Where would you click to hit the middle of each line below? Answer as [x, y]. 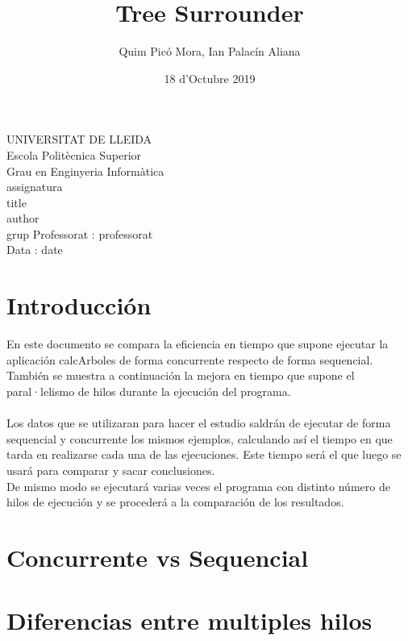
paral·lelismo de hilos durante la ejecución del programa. [149, 391]
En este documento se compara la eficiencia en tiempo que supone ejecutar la [198, 344]
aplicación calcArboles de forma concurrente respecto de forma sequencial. [190, 359]
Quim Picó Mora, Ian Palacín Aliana [210, 51]
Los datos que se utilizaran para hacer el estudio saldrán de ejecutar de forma [199, 423]
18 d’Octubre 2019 [210, 78]
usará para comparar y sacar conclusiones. [111, 470]
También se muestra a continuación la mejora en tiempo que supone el [181, 375]
